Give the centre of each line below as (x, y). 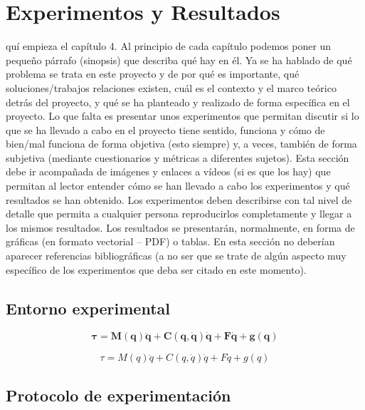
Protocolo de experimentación (118, 395)
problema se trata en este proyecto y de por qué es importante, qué (153, 74)
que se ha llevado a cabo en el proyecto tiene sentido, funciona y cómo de (165, 129)
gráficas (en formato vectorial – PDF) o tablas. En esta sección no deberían (170, 241)
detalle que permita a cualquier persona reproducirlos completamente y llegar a (179, 214)
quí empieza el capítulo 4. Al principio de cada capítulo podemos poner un (169, 46)
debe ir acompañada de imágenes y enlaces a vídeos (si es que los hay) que (168, 171)
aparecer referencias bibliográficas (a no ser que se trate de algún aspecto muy (176, 256)
